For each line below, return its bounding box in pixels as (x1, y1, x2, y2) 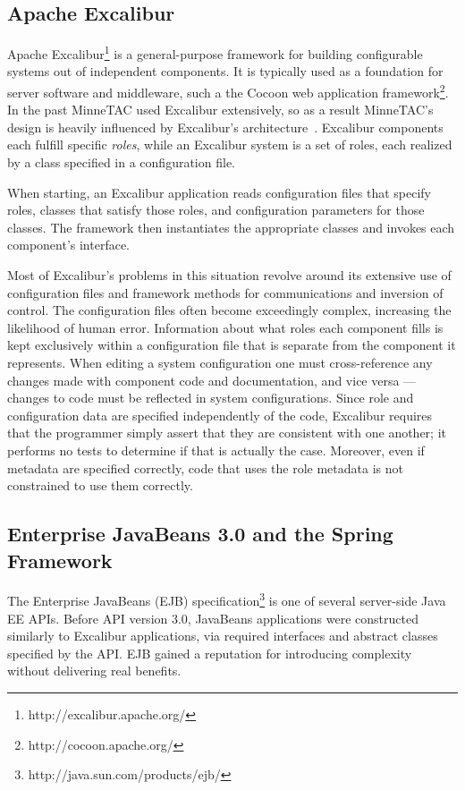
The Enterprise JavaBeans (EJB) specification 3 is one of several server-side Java (7, 589, 446, 610)
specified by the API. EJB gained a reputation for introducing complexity (7, 643, 412, 662)
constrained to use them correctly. (7, 476, 193, 495)
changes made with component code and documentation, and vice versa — (7, 370, 417, 389)
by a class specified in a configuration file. (7, 153, 235, 172)
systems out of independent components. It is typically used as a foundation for (7, 62, 444, 81)
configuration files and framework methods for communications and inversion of (7, 283, 444, 302)
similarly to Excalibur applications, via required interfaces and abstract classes (7, 626, 438, 645)
